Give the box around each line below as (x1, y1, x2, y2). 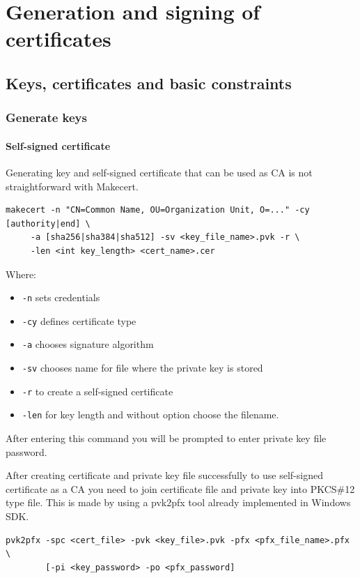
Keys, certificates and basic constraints (6, 72, 292, 93)
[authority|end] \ (6, 218, 91, 229)
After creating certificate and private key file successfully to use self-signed (6, 468, 323, 482)
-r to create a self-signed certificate (22, 383, 173, 398)
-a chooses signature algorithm (22, 337, 154, 351)
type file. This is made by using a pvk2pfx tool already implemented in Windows (6, 495, 351, 510)
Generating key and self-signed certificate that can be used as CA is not (6, 165, 313, 179)
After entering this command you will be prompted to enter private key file (6, 431, 327, 446)
